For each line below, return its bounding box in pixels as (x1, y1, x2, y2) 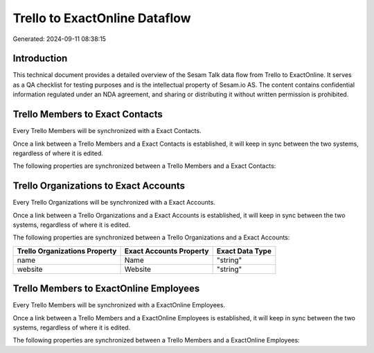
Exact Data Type (216, 246, 271, 256)
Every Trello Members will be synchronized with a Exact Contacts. (12, 127, 202, 135)
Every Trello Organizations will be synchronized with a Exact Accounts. (12, 198, 216, 207)
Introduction (12, 53, 68, 64)
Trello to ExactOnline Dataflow (12, 10, 191, 26)
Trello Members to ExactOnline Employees (12, 283, 200, 295)
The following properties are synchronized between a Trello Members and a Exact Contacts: (12, 162, 276, 170)
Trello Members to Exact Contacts (12, 108, 163, 121)
